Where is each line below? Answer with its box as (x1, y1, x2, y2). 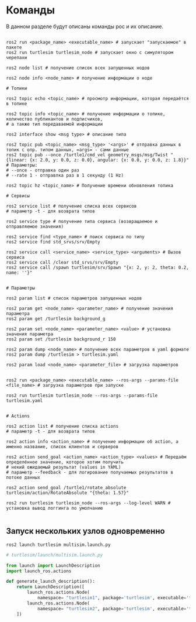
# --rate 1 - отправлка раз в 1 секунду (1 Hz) (6, 172, 124, 178)
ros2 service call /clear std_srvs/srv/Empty (6, 259, 118, 265)
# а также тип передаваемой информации (6, 121, 103, 127)
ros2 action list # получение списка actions (6, 423, 118, 429)
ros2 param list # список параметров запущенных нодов (6, 295, 142, 301)
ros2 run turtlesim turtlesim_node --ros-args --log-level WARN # (6, 500, 171, 506)
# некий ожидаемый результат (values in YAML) (6, 464, 121, 470)
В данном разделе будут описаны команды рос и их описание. (6, 23, 164, 30)
